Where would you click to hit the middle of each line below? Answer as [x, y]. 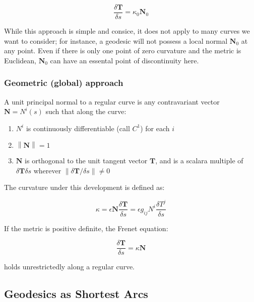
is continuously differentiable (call [78, 128]
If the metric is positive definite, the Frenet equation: [86, 228]
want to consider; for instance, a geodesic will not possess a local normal [116, 40]
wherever [47, 170]
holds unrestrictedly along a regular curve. [69, 267]
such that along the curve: [86, 111]
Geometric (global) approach [64, 83]
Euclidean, [20, 60]
